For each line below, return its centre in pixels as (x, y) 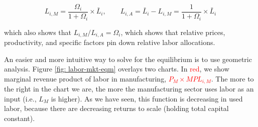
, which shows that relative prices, (173, 32)
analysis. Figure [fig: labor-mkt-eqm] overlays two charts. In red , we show (117, 69)
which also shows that (38, 32)
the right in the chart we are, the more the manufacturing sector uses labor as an (129, 89)
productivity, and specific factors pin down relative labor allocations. (110, 42)
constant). (20, 118)
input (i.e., (20, 98)
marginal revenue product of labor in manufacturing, (85, 78)
